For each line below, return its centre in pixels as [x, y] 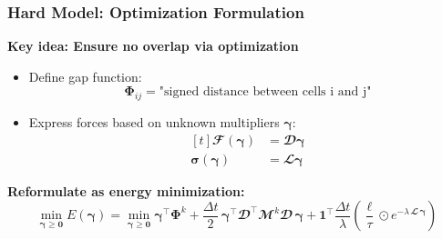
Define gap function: [85, 76]
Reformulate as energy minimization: [126, 190]
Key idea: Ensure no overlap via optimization [153, 46]
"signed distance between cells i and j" [265, 92]
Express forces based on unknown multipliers [154, 122]
